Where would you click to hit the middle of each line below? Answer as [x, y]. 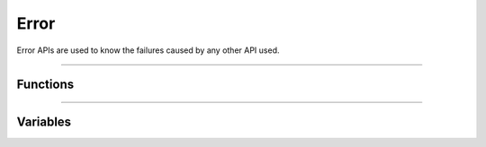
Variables [44, 122]
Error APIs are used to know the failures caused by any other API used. [148, 50]
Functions [45, 85]
